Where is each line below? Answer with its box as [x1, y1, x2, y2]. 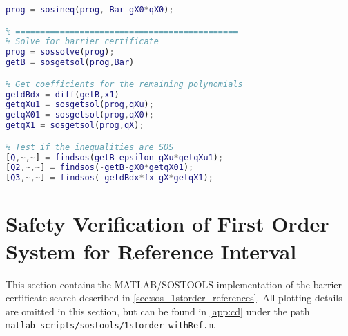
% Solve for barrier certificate [6, 37, 159, 47]
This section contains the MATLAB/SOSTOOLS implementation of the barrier [6, 277, 342, 291]
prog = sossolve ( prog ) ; [6, 47, 115, 57]
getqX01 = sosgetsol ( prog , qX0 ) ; [6, 110, 154, 120]
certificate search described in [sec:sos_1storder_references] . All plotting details [6, 290, 342, 305]
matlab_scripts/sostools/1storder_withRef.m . [6, 317, 216, 332]
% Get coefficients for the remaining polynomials [6, 79, 243, 89]
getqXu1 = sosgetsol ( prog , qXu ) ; [6, 100, 154, 110]
